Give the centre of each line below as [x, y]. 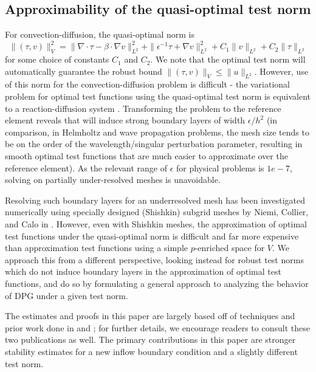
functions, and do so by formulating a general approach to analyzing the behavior [157, 283]
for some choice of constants [57, 59]
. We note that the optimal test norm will [228, 59]
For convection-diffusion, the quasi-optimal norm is [100, 34]
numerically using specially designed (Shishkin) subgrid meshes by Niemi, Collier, [157, 212]
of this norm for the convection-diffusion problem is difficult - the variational [148, 84]
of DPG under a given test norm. [67, 295]
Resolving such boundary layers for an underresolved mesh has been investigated [155, 200]
